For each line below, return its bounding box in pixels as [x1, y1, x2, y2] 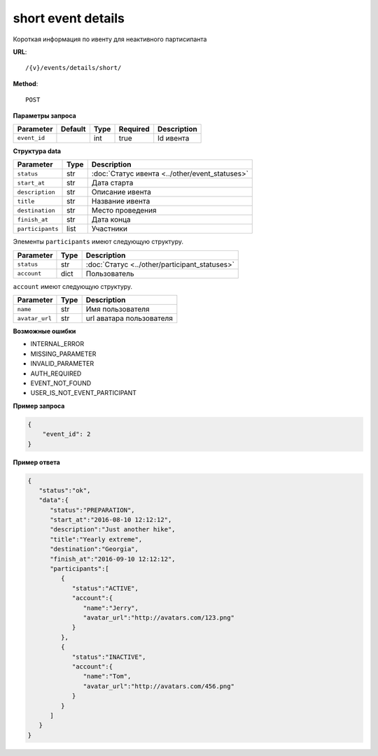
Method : [13, 79, 38, 87]
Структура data [13, 147, 62, 155]
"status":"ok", [38, 486, 91, 494]
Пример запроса [13, 401, 65, 410]
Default [60, 124, 86, 134]
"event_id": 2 [42, 430, 91, 438]
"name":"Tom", [83, 672, 132, 680]
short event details [13, 10, 125, 26]
